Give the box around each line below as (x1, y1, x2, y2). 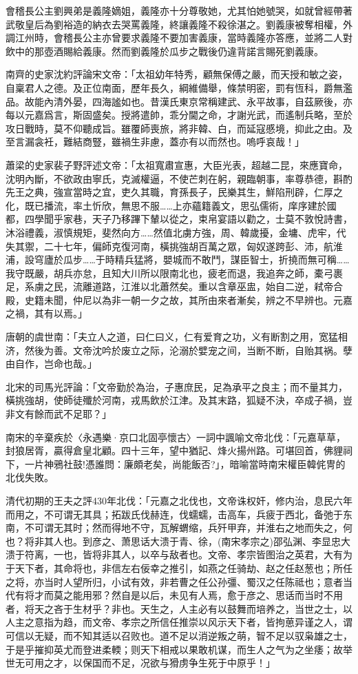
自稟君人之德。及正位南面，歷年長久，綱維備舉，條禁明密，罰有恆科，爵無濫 (6, 80, 352, 94)
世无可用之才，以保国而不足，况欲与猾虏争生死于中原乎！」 (6, 655, 275, 670)
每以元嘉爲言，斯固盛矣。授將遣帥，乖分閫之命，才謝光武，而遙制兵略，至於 (6, 108, 352, 122)
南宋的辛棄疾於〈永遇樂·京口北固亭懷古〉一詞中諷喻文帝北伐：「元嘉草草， (6, 429, 346, 444)
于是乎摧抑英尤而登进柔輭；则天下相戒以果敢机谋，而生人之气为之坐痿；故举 (6, 642, 352, 656)
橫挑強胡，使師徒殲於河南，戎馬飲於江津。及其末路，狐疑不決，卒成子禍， (6, 393, 343, 407)
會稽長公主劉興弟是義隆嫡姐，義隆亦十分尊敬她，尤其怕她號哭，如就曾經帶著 (6, 3, 352, 17)
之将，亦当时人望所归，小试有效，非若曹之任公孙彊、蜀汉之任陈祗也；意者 (6, 574, 343, 589)
